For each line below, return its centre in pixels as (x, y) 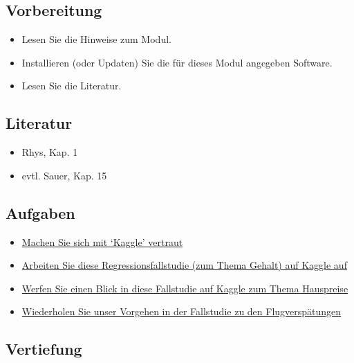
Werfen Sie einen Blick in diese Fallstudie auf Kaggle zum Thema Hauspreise (185, 288)
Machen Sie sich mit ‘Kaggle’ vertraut (102, 241)
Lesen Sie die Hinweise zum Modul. (96, 39)
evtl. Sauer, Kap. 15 (64, 175)
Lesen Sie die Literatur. (72, 86)
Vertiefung (44, 349)
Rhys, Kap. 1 (50, 152)
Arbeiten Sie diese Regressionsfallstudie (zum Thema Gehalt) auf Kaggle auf (184, 265)
